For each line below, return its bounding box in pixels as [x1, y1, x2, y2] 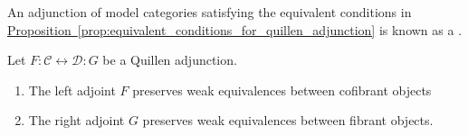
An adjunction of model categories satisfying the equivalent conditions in [7, 3, 412, 21]
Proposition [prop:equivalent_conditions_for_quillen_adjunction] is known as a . [7, 20, 463, 39]
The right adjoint [28, 111, 125, 130]
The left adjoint [28, 80, 116, 99]
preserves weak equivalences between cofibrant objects [132, 80, 432, 99]
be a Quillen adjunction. [102, 50, 237, 69]
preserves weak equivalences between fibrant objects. [142, 111, 434, 130]
